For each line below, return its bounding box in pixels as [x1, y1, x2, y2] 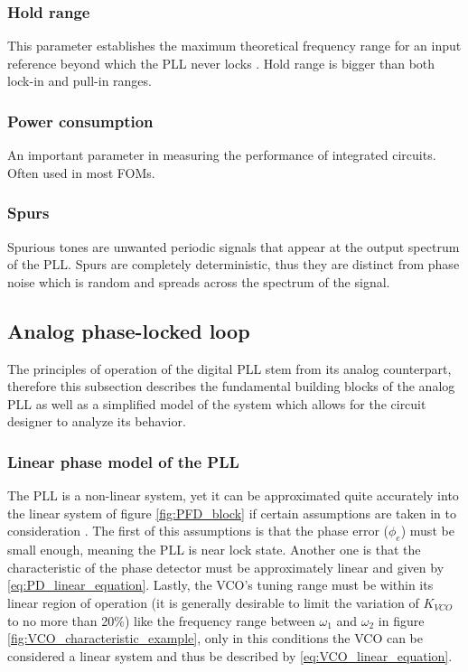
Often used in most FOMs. [7, 163, 155, 182]
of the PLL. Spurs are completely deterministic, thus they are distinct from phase [7, 255, 460, 274]
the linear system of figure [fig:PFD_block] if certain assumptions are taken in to [7, 503, 456, 522]
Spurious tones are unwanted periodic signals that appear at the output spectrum [7, 237, 460, 256]
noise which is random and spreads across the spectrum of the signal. [7, 272, 390, 291]
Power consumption [7, 109, 154, 132]
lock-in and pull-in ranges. [7, 71, 152, 90]
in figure [378, 611, 425, 630]
